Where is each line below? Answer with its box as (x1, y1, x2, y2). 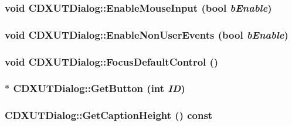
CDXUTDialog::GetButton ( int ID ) (13, 81, 185, 96)
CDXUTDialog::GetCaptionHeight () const (5, 108, 213, 122)
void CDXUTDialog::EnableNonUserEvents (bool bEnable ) (5, 27, 288, 42)
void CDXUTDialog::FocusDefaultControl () (5, 54, 219, 69)
